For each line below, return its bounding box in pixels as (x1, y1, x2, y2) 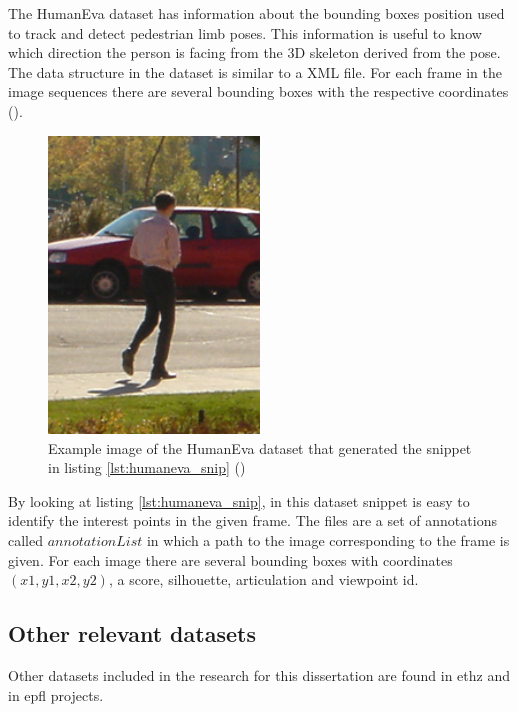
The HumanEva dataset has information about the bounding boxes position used (8, 3, 505, 23)
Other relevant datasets (8, 618, 256, 649)
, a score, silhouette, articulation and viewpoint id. (108, 569, 419, 590)
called (8, 529, 43, 550)
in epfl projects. (8, 684, 104, 705)
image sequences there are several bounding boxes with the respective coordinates (8, 81, 509, 102)
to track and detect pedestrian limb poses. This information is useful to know (8, 22, 482, 43)
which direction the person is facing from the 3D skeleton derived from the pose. (8, 42, 501, 63)
